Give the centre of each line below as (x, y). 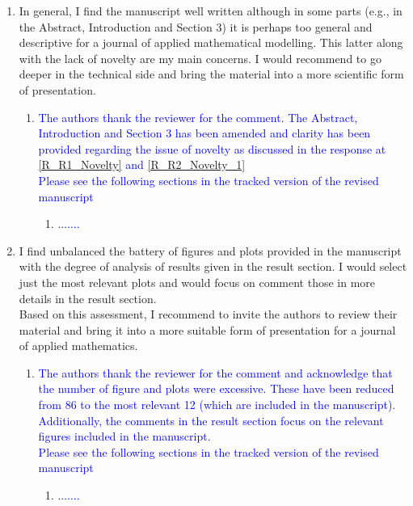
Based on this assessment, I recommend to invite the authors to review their (208, 314)
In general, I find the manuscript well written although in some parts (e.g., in (211, 11)
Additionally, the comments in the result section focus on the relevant (211, 420)
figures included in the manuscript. (124, 436)
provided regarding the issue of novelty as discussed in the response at (212, 148)
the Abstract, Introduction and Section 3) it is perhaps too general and (196, 26)
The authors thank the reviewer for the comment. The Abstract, (198, 117)
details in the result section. (88, 298)
